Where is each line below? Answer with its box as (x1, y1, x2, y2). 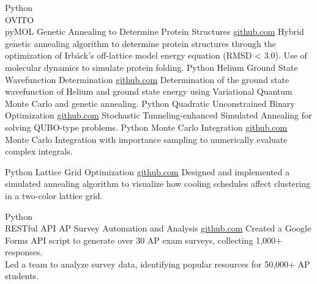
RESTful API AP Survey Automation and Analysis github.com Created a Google (5, 222, 311, 235)
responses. (5, 246, 43, 258)
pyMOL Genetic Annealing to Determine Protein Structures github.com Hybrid (5, 25, 304, 38)
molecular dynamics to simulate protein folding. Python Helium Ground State (5, 60, 298, 73)
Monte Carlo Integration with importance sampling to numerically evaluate (5, 133, 288, 145)
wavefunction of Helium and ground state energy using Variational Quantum (5, 85, 293, 98)
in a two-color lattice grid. (5, 189, 103, 202)
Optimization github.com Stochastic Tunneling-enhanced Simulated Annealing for (5, 109, 312, 122)
